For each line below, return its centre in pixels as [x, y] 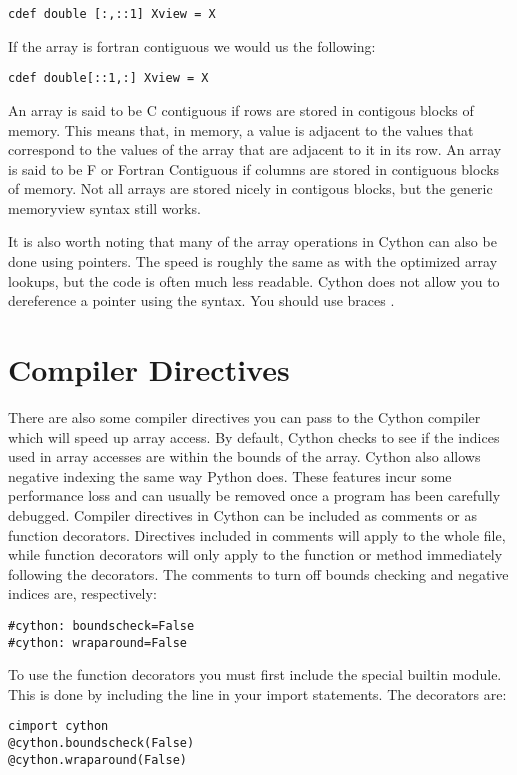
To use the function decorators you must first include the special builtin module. [255, 674]
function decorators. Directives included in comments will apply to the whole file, [257, 534]
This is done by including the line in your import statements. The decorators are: [257, 693]
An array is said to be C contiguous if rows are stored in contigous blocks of [241, 109]
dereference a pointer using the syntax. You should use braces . [201, 300]
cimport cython [58, 726]
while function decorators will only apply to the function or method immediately [255, 554]
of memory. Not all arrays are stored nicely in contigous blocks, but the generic [250, 188]
